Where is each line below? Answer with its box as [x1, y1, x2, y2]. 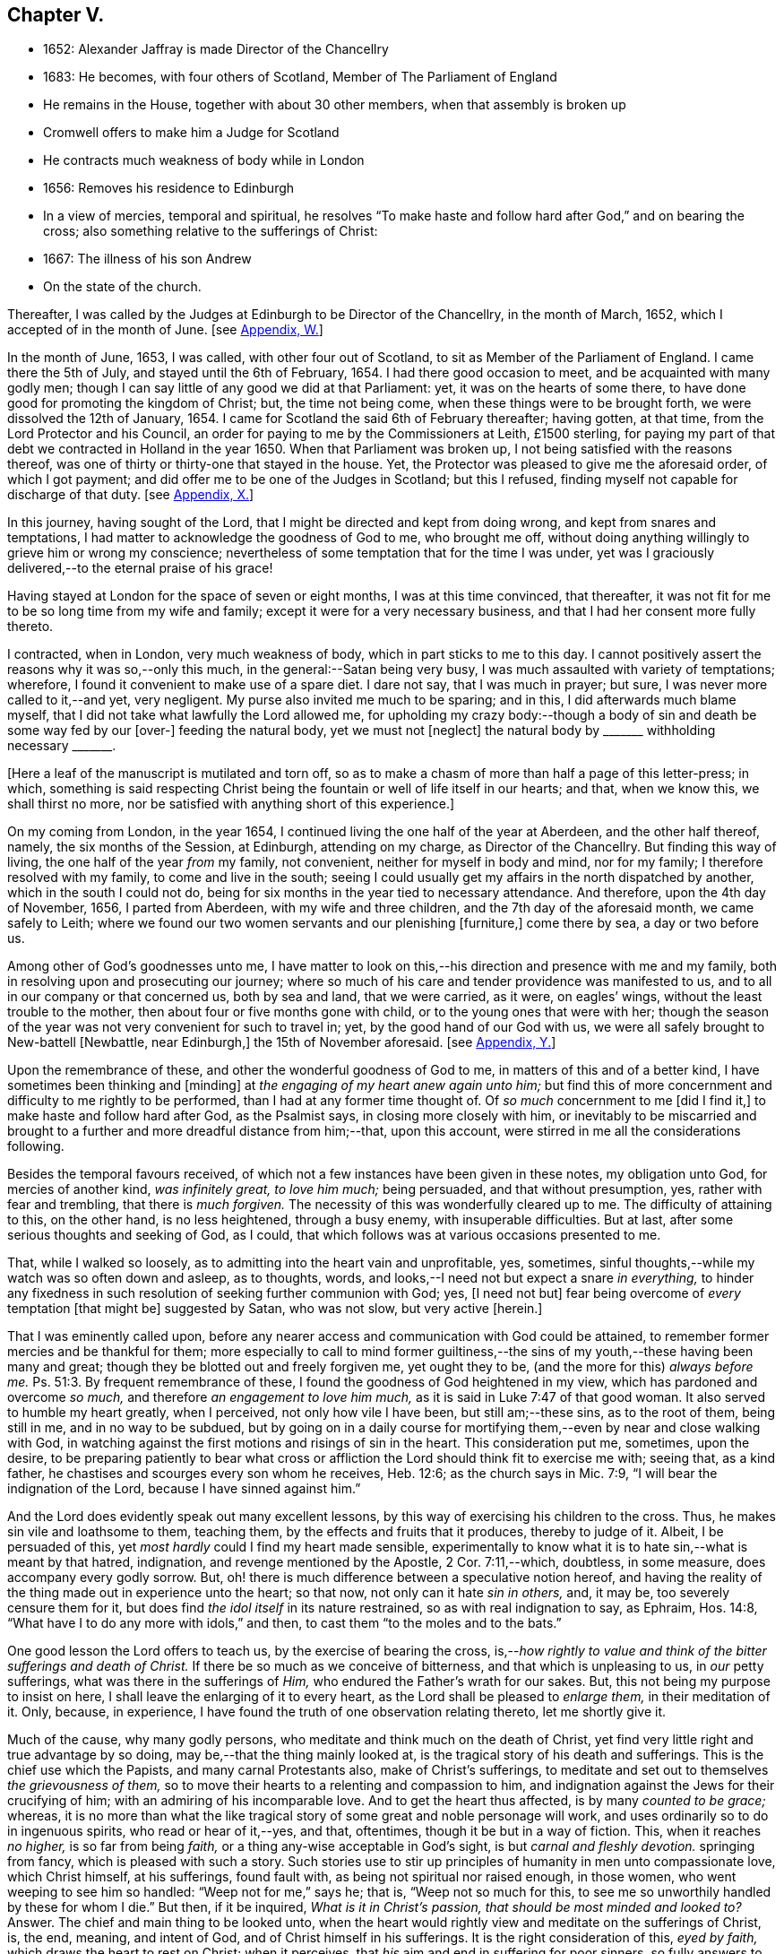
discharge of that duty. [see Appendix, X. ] [7, 487, 254, 503]
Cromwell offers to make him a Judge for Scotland [43, 125, 340, 141]
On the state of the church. [43, 279, 202, 295]
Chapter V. [7, 4, 105, 26]
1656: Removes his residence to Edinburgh [43, 180, 295, 196]
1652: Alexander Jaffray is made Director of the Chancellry [43, 41, 389, 57]
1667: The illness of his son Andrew [43, 251, 252, 267]
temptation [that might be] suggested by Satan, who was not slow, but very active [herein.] [7, 1301, 543, 1317]
